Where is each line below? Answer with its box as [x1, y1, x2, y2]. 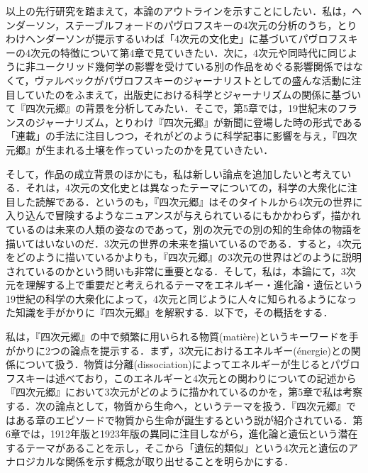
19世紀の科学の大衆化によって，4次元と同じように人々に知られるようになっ [6, 291, 357, 306]
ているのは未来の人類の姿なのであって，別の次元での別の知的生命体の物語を [6, 221, 362, 236]
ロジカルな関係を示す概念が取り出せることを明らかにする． [15, 454, 294, 469]
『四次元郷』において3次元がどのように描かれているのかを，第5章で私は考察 [6, 384, 363, 399]
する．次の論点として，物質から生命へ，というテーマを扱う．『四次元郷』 [6, 399, 347, 413]
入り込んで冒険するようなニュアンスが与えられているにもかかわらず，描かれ [6, 208, 361, 223]
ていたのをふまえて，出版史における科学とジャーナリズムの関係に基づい [25, 87, 362, 101]
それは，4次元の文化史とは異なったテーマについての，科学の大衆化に [25, 180, 347, 195]
